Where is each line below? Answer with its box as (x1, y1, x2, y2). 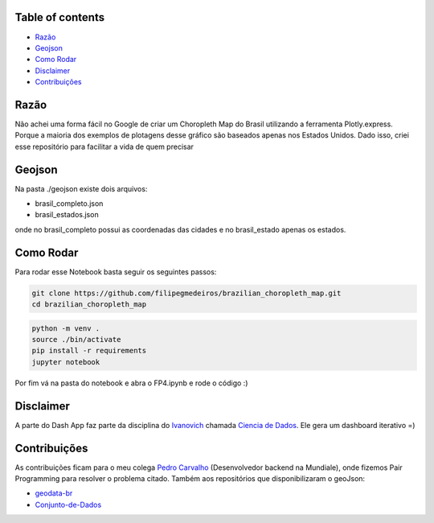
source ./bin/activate (31, 335, 121, 344)
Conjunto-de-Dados (35, 500, 102, 509)
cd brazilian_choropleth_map (31, 300, 147, 309)
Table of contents (14, 10, 104, 24)
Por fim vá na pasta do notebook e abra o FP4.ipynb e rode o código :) (14, 378, 248, 388)
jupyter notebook (31, 357, 100, 366)
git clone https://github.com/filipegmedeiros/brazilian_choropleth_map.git (31, 288, 342, 298)
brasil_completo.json (35, 199, 104, 208)
